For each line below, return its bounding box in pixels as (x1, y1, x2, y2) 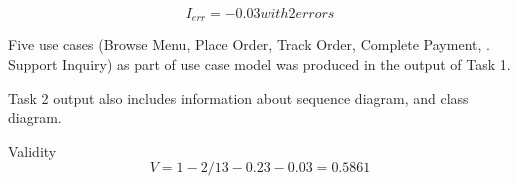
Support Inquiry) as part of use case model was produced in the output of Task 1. (8, 54, 511, 75)
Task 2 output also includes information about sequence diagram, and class (8, 87, 469, 108)
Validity (8, 140, 57, 161)
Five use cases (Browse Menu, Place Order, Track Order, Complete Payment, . (8, 34, 490, 55)
